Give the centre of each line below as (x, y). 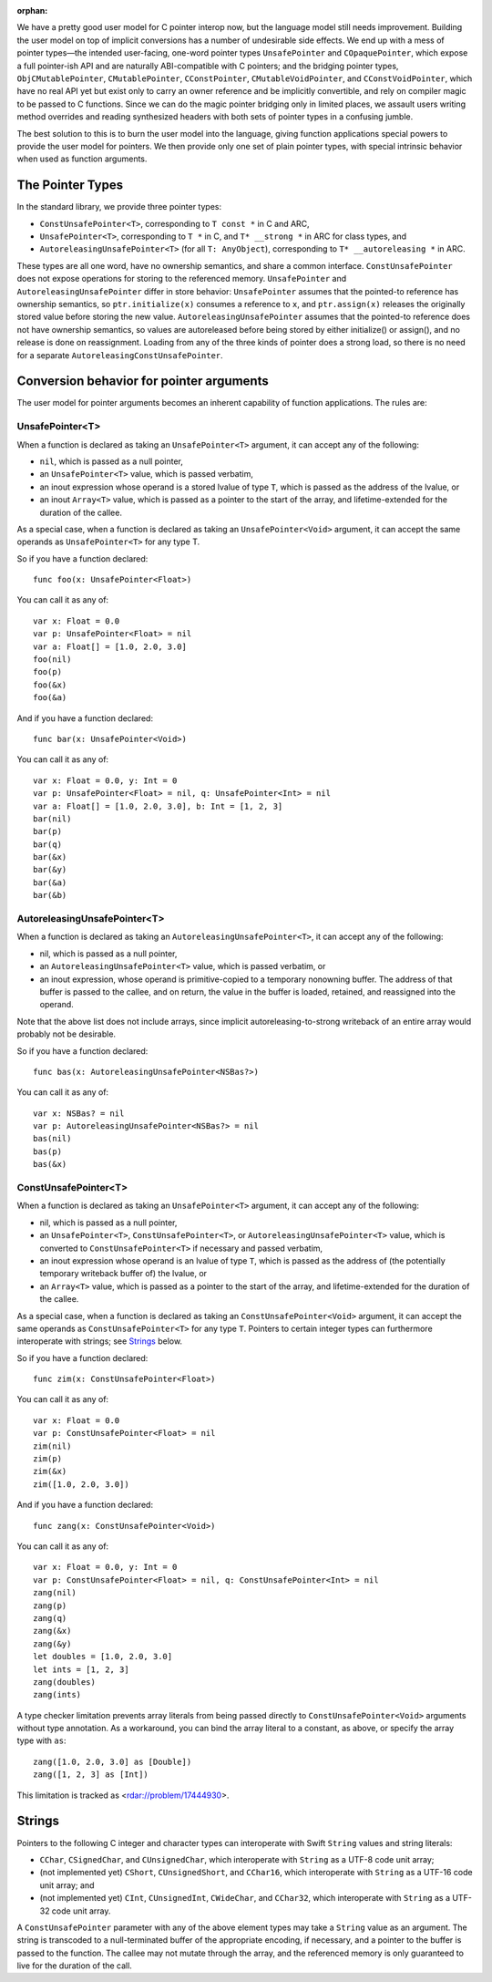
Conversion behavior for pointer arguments (143, 382)
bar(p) (48, 831)
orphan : (32, 10)
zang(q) (50, 1618)
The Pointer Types (70, 186)
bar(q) (48, 844)
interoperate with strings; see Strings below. (99, 1341)
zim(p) (48, 1459)
